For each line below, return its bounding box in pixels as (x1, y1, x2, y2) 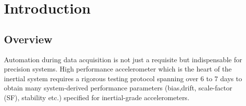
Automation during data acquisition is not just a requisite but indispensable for (4, 54, 242, 64)
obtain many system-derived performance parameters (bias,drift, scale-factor (4, 83, 232, 93)
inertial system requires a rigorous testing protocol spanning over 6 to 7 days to (4, 73, 242, 83)
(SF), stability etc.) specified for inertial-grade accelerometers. (4, 92, 189, 102)
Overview (4, 31, 53, 46)
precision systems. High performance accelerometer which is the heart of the (4, 64, 232, 74)
